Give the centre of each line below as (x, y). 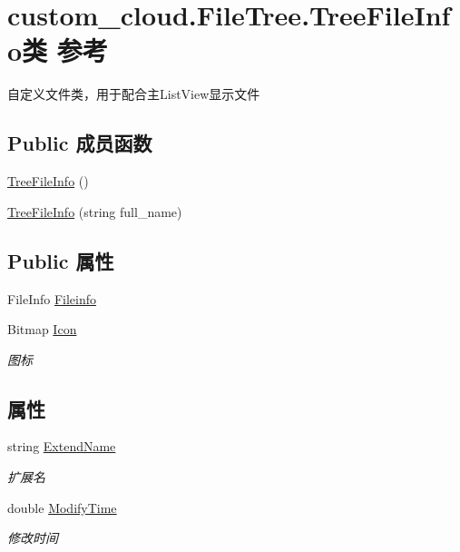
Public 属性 (61, 260)
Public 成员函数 (80, 143)
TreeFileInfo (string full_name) (95, 211)
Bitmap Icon (42, 329)
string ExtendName (62, 446)
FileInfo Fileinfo (52, 298)
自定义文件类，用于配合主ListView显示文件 (134, 94)
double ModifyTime (62, 507)
